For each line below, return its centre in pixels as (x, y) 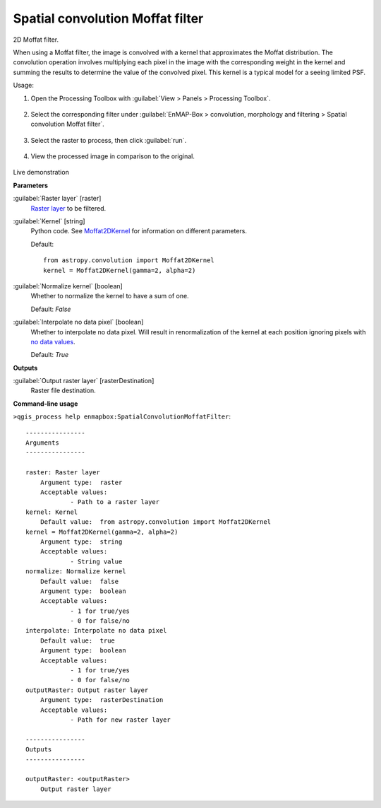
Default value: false (79, 581)
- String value (96, 561)
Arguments (42, 443)
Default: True (50, 355)
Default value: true (78, 640)
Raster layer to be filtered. (68, 208)
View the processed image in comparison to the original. (113, 156)
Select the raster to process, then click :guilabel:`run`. (109, 140)
